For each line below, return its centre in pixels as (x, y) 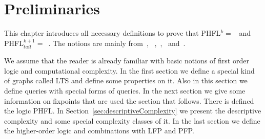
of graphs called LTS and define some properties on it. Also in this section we (126, 80)
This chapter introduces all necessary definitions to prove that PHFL (113, 33)
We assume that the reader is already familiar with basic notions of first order (127, 61)
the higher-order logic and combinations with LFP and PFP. (99, 131)
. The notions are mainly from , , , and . (117, 43)
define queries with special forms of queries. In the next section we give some (125, 90)
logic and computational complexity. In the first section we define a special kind (129, 70)
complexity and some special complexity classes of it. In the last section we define (132, 120)
